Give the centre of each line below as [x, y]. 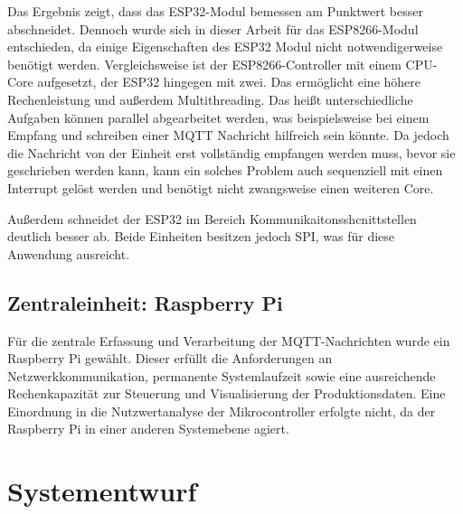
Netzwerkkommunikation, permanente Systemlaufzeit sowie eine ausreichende [222, 375]
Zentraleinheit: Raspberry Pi [145, 302]
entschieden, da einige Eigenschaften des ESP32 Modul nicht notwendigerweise [225, 47]
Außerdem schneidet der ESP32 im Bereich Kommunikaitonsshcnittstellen [212, 218]
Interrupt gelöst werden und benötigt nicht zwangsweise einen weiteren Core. [221, 187]
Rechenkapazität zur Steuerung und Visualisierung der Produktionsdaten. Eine [227, 393]
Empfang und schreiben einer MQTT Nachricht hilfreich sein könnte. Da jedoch [228, 135]
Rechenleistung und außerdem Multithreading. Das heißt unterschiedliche [210, 99]
